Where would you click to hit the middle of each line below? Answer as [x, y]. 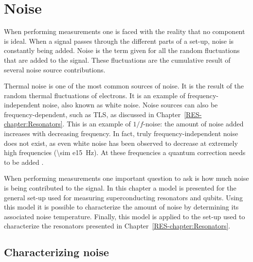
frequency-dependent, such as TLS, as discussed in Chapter [92, 114]
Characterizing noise [56, 252]
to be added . [24, 162]
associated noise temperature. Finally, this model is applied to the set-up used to [125, 216]
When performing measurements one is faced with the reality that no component [125, 31]
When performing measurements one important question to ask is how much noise [126, 178]
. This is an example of [97, 124]
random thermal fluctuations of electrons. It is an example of [95, 95]
